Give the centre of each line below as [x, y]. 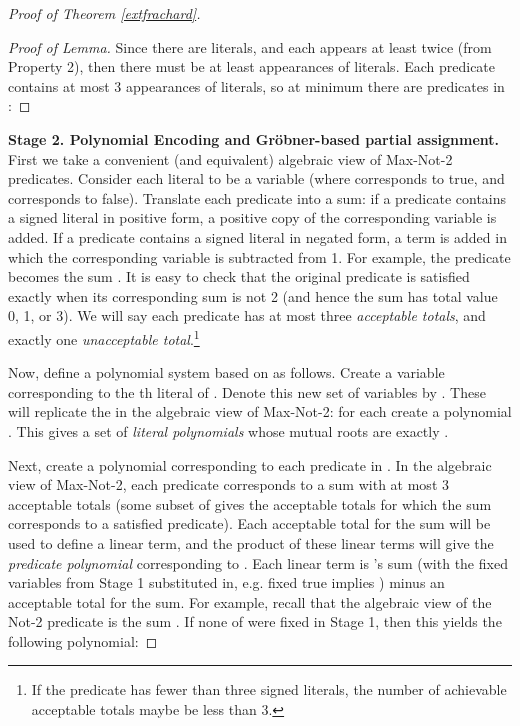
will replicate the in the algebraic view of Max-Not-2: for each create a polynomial [260, 411]
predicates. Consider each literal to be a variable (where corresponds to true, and [256, 178]
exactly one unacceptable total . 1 [104, 337]
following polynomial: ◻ [83, 640]
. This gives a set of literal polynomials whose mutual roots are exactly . [228, 430]
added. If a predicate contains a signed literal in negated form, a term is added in [257, 236]
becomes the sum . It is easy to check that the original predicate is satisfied [239, 276]
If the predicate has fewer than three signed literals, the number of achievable [269, 689]
